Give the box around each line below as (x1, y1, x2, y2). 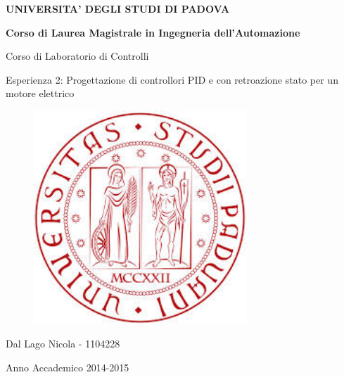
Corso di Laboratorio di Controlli (6, 49, 149, 63)
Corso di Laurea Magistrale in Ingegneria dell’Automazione (6, 25, 300, 39)
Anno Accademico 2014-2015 (6, 359, 129, 374)
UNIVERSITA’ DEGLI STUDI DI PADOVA (6, 1, 230, 15)
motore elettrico (6, 86, 75, 101)
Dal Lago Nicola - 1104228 (6, 336, 120, 351)
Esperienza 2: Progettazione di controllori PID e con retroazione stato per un (6, 72, 338, 87)
